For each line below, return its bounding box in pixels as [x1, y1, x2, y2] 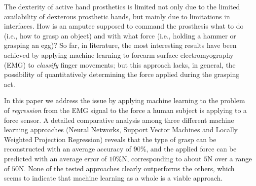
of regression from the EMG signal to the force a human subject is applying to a [4, 105, 247, 115]
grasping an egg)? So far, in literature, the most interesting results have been [4, 40, 237, 50]
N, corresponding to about [121, 153, 202, 163]
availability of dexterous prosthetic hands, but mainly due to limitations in [4, 11, 230, 21]
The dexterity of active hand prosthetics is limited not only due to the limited [4, 1, 240, 11]
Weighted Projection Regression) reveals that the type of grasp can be [4, 134, 217, 144]
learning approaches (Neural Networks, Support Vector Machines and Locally [4, 124, 238, 135]
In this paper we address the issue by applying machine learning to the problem [4, 95, 245, 106]
